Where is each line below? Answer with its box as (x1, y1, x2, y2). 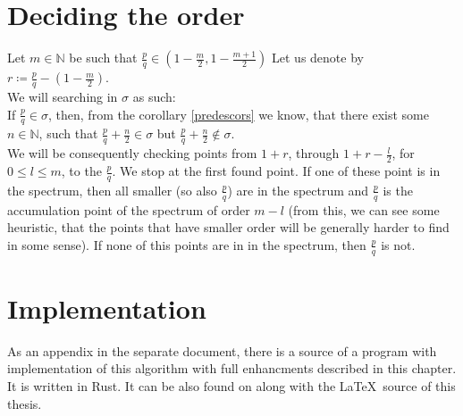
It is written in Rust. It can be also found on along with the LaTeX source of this (7, 377, 456, 395)
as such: (132, 87, 176, 105)
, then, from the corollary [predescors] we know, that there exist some (48, 104, 429, 123)
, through (288, 144, 340, 162)
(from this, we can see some (288, 200, 440, 219)
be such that (69, 48, 138, 67)
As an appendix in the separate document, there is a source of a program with (7, 341, 437, 360)
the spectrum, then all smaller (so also (7, 180, 217, 199)
